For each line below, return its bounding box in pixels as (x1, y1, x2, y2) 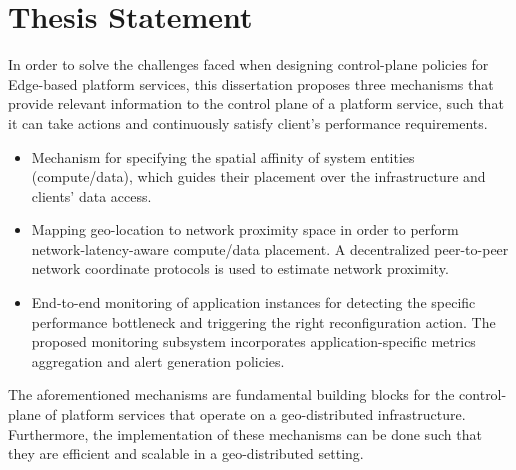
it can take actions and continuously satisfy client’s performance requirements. (8, 112, 488, 133)
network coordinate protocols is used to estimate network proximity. (31, 258, 449, 279)
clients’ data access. (31, 185, 152, 206)
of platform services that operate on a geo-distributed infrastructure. (45, 404, 466, 425)
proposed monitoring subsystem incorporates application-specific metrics (31, 331, 476, 352)
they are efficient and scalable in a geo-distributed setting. (8, 443, 364, 464)
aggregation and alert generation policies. (31, 350, 285, 371)
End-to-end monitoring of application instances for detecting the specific (31, 292, 476, 313)
